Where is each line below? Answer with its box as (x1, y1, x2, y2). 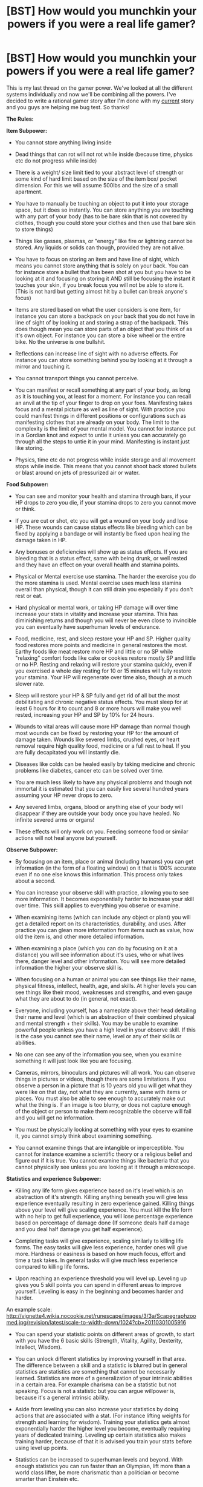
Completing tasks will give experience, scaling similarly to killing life (14, 1237, 184, 1244)
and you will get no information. (14, 1114, 94, 1121)
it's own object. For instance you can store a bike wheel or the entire (14, 332, 185, 339)
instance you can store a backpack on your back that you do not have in (14, 312, 195, 320)
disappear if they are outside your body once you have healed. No (14, 810, 180, 817)
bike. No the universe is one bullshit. (14, 338, 106, 345)
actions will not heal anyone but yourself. (14, 834, 117, 841)
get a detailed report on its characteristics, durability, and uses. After (14, 920, 186, 927)
